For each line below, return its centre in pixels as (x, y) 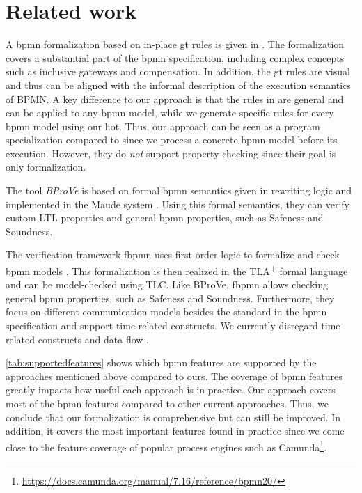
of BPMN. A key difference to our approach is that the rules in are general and (175, 99)
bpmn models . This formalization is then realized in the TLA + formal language (177, 270)
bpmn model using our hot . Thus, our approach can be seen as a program (163, 126)
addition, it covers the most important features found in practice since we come (175, 431)
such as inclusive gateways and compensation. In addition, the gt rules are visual (178, 71)
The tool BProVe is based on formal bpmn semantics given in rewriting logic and (179, 190)
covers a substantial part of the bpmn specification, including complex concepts (175, 57)
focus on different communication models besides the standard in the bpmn (166, 312)
